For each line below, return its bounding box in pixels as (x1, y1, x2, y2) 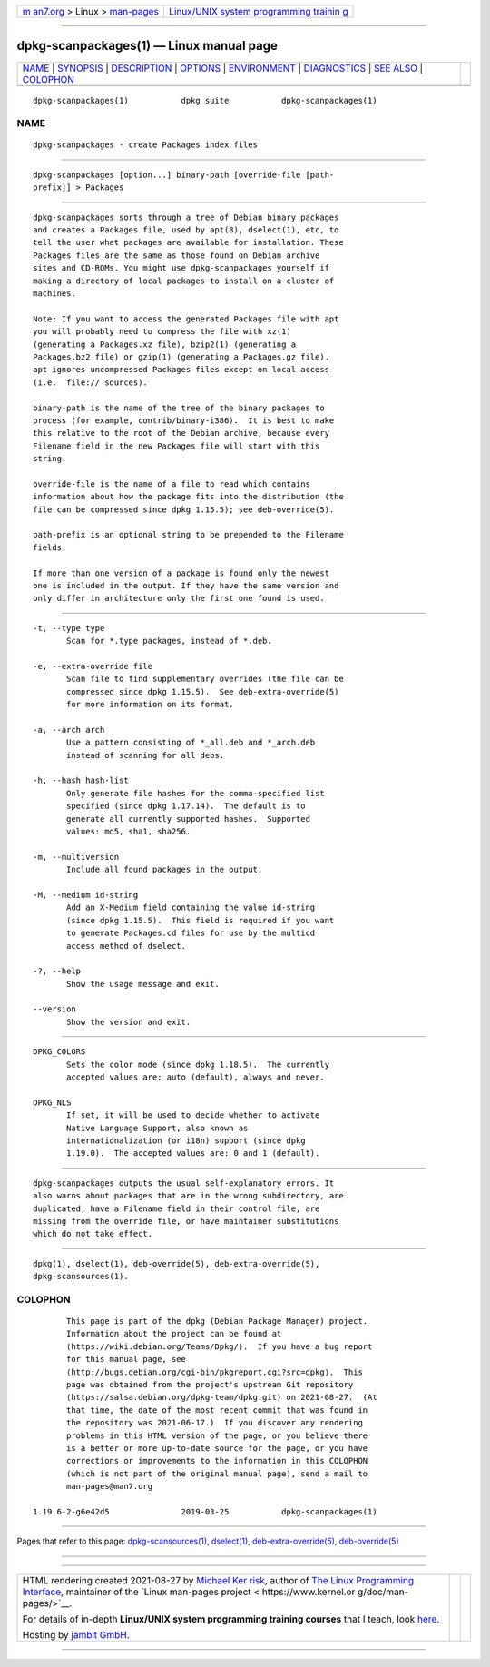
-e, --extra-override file (33, 661, 153, 671)
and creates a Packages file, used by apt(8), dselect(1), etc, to (33, 225, 339, 235)
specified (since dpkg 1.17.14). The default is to (66, 801, 306, 812)
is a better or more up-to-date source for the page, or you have (66, 1443, 368, 1453)
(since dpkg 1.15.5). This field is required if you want (66, 915, 335, 925)
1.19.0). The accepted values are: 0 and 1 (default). (66, 1149, 320, 1159)
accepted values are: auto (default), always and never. (66, 1072, 326, 1082)
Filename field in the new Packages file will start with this (33, 440, 320, 451)
